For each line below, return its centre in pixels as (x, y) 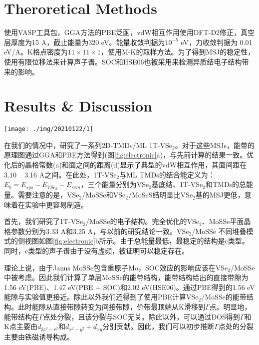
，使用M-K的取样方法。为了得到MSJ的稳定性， (178, 52)
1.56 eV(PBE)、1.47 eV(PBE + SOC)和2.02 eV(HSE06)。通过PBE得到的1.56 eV (129, 287)
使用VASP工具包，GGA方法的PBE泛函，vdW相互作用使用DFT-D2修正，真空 (129, 32)
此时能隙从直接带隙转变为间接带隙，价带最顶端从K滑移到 (111, 307)
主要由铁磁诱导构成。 (39, 336)
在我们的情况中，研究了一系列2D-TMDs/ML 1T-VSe (88, 145)
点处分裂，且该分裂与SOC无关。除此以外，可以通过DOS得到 (141, 316)
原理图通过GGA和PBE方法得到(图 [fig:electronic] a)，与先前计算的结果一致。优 (129, 155)
